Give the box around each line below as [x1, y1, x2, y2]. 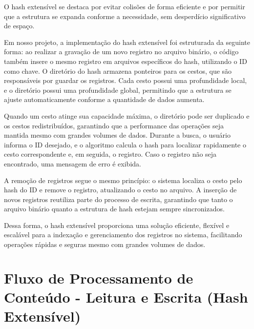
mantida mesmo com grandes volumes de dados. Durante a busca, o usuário [4, 130, 231, 140]
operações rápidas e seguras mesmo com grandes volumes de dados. [4, 239, 206, 249]
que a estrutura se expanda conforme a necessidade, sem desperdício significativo [4, 11, 246, 21]
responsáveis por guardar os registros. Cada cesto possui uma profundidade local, [4, 75, 247, 85]
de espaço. [4, 21, 35, 31]
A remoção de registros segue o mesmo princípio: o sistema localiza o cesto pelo [4, 175, 242, 185]
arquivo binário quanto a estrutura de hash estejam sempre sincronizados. [4, 204, 225, 214]
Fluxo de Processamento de [4, 267, 193, 288]
